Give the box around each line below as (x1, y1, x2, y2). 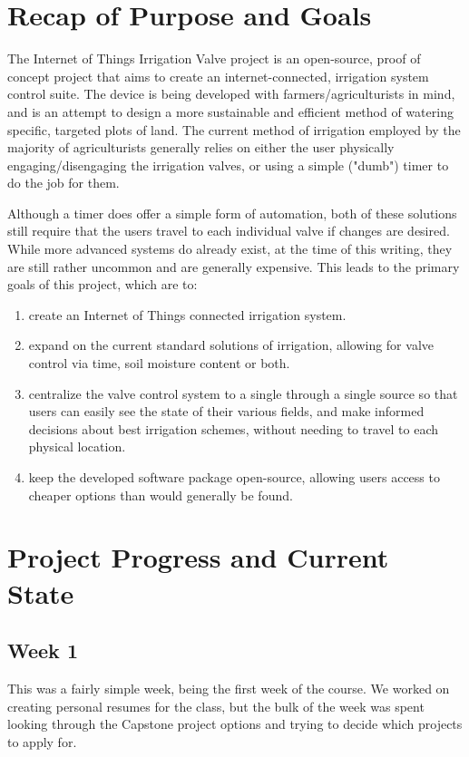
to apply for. (7, 732, 77, 751)
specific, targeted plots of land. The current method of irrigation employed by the (7, 120, 461, 139)
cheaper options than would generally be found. (28, 485, 293, 504)
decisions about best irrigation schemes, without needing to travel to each (28, 419, 439, 438)
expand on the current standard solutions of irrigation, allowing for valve (28, 335, 434, 354)
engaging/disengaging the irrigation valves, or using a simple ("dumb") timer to (7, 155, 449, 174)
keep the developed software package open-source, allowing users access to (28, 468, 440, 486)
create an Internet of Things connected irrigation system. (28, 305, 347, 324)
